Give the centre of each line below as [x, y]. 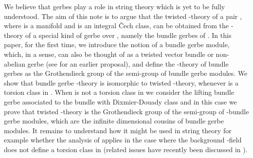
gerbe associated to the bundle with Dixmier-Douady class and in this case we [120, 101]
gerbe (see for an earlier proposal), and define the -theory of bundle [128, 63]
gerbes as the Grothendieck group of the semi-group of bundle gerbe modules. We [126, 73]
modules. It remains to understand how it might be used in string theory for [118, 130]
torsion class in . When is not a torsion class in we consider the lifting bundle [119, 92]
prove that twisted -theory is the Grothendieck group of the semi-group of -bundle [126, 111]
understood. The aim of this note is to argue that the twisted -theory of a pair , [123, 16]
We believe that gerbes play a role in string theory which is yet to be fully [115, 6]
